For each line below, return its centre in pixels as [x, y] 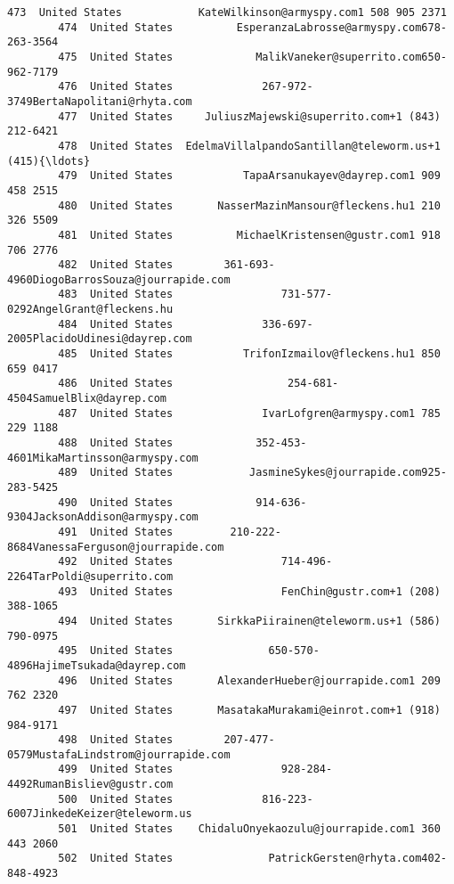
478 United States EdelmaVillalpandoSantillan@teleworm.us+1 [249, 146]
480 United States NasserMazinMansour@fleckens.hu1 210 [249, 205]
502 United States [116, 859]
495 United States [116, 651]
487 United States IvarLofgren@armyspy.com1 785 [249, 413]
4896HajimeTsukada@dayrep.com [97, 665]
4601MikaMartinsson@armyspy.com [103, 458]
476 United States [116, 87]
